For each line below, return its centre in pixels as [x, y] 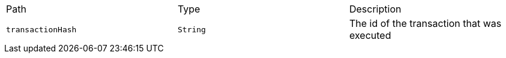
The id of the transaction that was [425, 23]
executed [370, 35]
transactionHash [41, 29]
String [191, 29]
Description [375, 9]
